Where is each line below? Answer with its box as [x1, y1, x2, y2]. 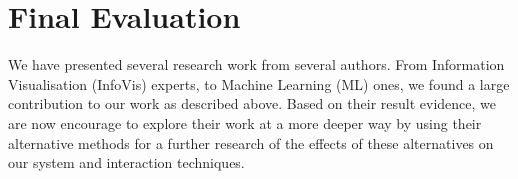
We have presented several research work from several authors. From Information [8, 54, 505, 75]
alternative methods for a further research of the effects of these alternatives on [8, 132, 494, 153]
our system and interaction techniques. [8, 152, 245, 173]
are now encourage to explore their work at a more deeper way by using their [8, 112, 482, 133]
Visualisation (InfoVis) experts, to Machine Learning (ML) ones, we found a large [8, 73, 510, 94]
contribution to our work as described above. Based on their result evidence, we [8, 93, 496, 114]
